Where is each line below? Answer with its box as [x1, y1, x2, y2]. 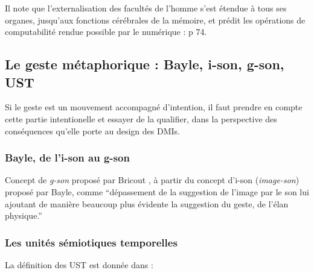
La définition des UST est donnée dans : [5, 258, 153, 271]
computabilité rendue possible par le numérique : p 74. [5, 25, 207, 38]
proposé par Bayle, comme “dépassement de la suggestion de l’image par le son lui [5, 185, 309, 198]
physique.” [5, 209, 42, 222]
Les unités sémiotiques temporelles [5, 234, 178, 249]
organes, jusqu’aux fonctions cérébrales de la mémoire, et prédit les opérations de [5, 13, 306, 26]
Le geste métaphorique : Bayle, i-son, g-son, [5, 55, 284, 74]
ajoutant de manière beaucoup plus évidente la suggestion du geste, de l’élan [5, 197, 289, 210]
